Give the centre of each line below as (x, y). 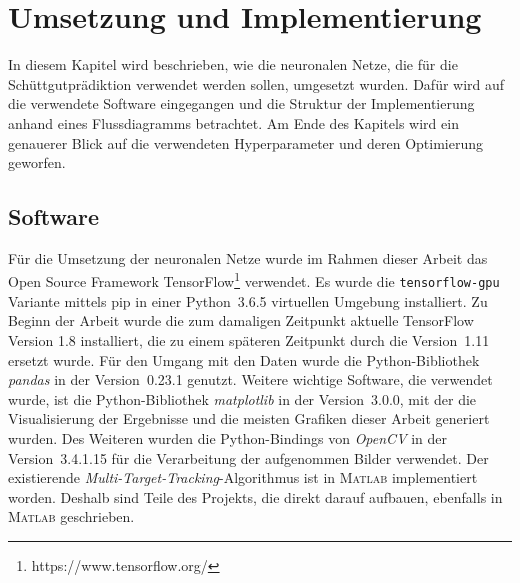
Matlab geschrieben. (71, 516)
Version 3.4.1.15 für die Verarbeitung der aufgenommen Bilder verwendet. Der (248, 457)
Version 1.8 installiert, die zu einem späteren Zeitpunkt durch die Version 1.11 (249, 339)
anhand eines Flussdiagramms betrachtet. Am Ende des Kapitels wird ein (233, 122)
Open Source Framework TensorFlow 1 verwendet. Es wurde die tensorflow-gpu (254, 280)
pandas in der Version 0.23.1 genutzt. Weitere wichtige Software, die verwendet (250, 379)
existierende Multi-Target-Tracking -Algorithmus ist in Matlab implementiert (243, 477)
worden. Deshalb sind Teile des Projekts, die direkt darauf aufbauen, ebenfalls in (255, 496)
